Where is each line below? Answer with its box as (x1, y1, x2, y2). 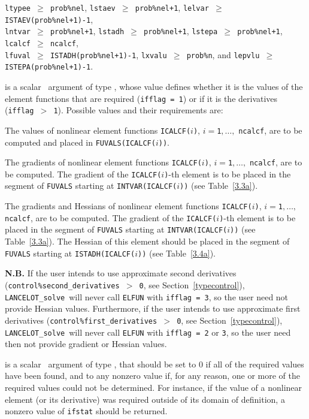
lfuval (5, 51, 31, 60)
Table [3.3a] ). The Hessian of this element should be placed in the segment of (5, 235, 290, 248)
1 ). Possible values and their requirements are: (53, 104, 223, 116)
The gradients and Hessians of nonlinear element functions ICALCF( (5, 200, 252, 212)
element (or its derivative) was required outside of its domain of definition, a (5, 393, 285, 405)
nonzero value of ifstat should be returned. (5, 405, 168, 417)
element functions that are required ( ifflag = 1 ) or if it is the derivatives (5, 92, 278, 104)
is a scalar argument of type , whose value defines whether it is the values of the (5, 80, 303, 92)
